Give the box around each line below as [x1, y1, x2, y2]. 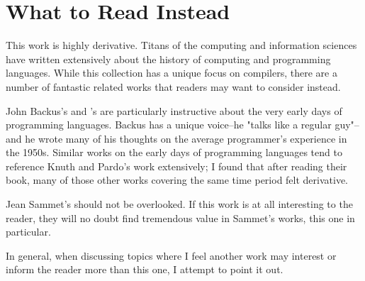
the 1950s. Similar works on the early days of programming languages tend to [6, 145, 342, 160]
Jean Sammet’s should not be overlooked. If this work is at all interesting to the [6, 197, 353, 211]
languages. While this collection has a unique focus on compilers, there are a [6, 65, 337, 80]
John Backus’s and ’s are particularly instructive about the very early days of [6, 103, 342, 118]
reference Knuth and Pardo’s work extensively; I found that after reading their [6, 158, 347, 173]
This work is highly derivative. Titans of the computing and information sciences [6, 38, 357, 53]
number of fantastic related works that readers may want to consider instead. [6, 79, 341, 94]
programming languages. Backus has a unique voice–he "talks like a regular [6, 117, 332, 132]
